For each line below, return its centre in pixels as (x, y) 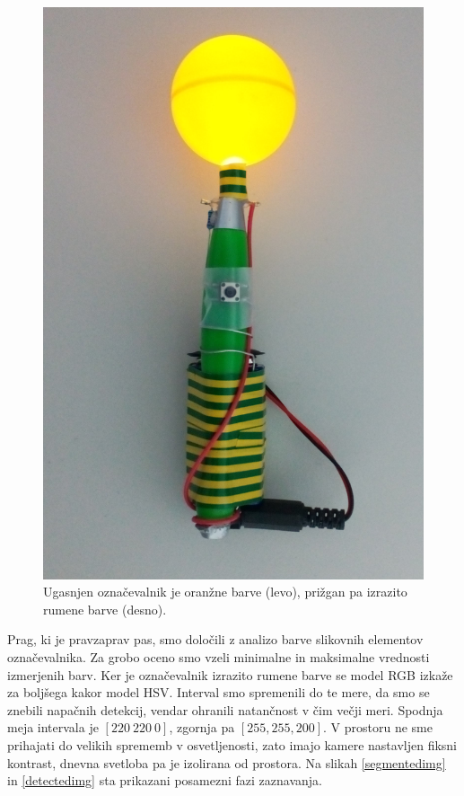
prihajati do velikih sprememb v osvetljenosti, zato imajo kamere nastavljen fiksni (232, 744)
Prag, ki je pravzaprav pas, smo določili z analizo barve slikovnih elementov (215, 639)
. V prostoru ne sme (378, 727)
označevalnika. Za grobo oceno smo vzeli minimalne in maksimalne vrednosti (219, 656)
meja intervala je (53, 727)
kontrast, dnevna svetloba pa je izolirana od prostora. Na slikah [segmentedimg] (227, 762)
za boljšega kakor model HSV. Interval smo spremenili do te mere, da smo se (219, 692)
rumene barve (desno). (105, 609)
